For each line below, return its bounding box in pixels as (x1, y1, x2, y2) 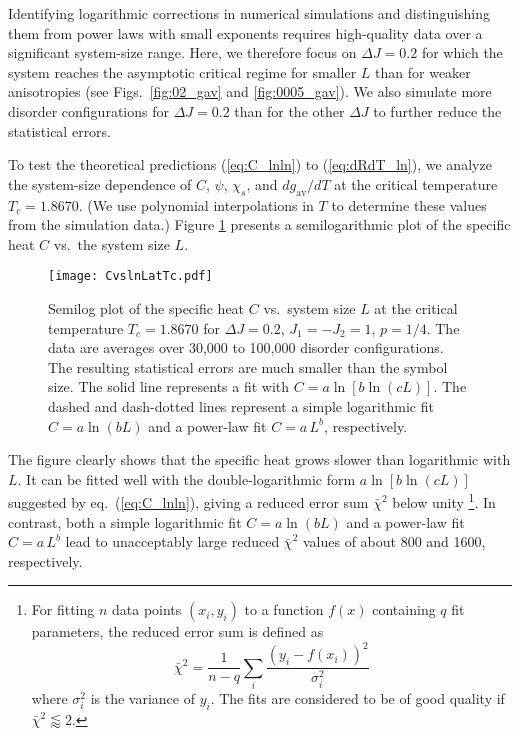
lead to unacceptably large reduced (65, 531, 280, 552)
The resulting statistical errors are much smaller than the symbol (48, 356, 448, 377)
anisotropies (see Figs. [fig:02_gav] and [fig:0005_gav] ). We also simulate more (8, 81, 492, 102)
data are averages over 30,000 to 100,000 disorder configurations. (48, 337, 444, 358)
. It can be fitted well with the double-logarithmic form (17, 468, 356, 489)
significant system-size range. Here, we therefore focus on (8, 42, 357, 63)
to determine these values (331, 194, 487, 215)
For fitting (31, 599, 95, 620)
